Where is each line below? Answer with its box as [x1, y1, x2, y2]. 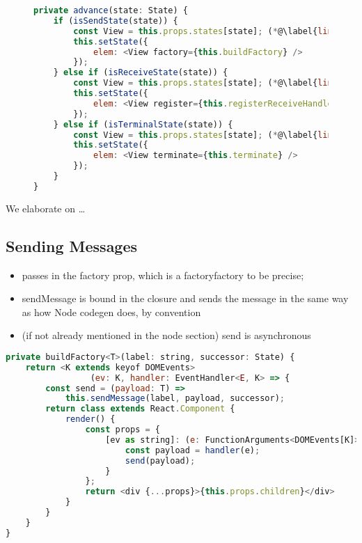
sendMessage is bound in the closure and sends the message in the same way [22, 291, 349, 306]
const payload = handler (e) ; [125, 445, 260, 455]
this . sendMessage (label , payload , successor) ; [65, 393, 285, 404]
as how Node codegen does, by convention [22, 304, 201, 319]
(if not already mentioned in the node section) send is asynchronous [22, 328, 311, 343]
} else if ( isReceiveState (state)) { [53, 68, 228, 78]
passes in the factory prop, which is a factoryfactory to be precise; [22, 267, 304, 282]
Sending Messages [6, 235, 138, 256]
